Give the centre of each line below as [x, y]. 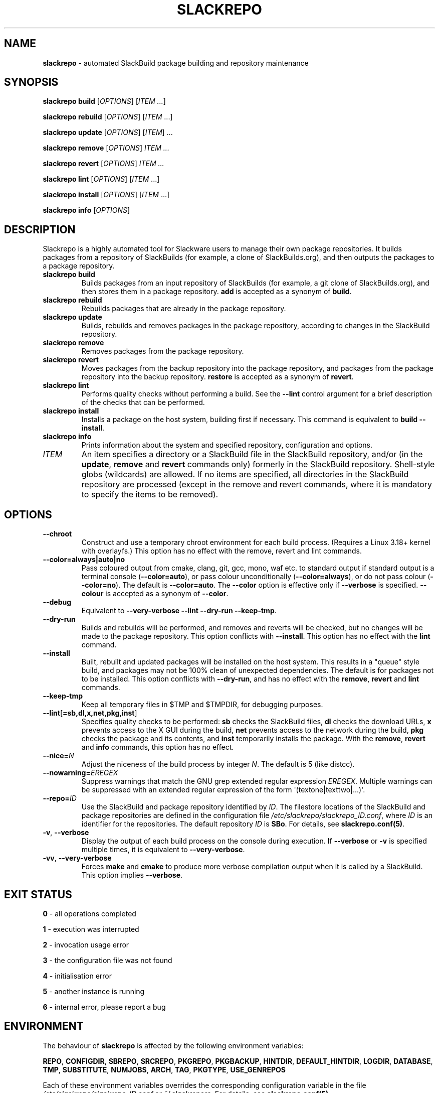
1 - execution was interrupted [91, 929]
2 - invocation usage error [86, 944]
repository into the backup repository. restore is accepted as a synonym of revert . [217, 377]
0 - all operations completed [89, 913]
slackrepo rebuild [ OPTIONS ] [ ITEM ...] [108, 117]
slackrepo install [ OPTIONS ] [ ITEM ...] [106, 195]
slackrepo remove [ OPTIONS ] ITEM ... [106, 148]
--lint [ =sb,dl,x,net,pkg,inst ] [90, 713]
